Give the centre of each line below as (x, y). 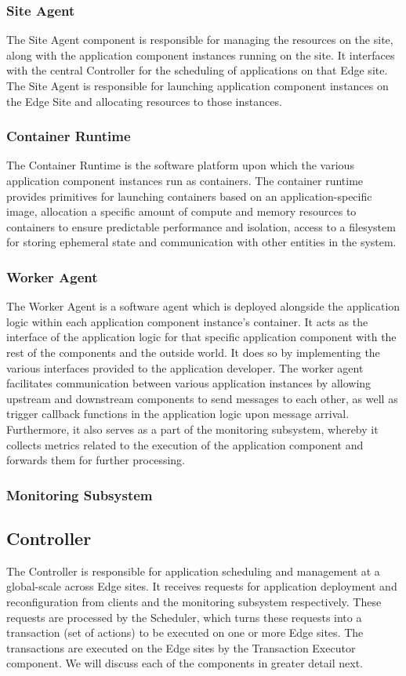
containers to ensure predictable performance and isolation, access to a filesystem (201, 226)
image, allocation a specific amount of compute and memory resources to (181, 211)
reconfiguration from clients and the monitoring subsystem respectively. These (194, 601)
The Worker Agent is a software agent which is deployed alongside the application (203, 306)
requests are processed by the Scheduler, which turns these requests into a (184, 617)
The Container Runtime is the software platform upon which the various (180, 165)
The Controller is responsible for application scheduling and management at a (193, 571)
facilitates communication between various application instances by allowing (189, 383)
